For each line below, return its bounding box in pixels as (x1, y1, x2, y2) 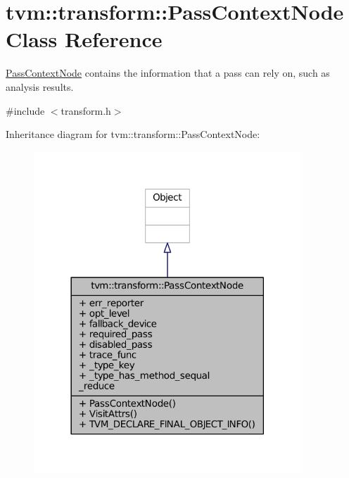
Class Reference (6, 25, 163, 54)
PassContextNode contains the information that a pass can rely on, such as (6, 65, 330, 80)
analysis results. (6, 79, 74, 94)
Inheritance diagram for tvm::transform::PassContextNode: (6, 127, 260, 141)
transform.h (61, 103, 111, 118)
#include (6, 103, 45, 118)
